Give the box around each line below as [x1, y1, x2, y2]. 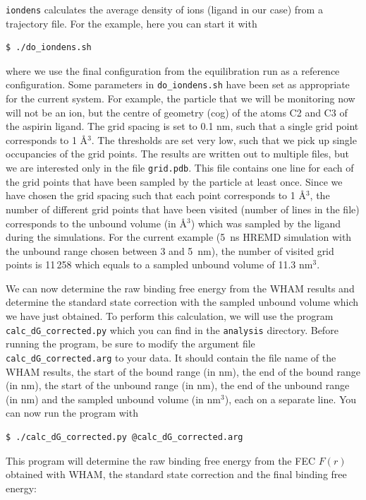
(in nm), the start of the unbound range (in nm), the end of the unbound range [6, 378, 350, 393]
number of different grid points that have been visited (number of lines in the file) [6, 201, 360, 216]
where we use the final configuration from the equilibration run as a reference [6, 63, 340, 78]
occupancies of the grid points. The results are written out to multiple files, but [6, 146, 350, 161]
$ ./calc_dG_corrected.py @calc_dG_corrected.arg [6, 431, 243, 442]
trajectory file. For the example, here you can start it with [6, 16, 257, 30]
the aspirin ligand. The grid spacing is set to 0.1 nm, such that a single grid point [6, 119, 359, 133]
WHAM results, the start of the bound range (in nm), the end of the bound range [6, 364, 360, 379]
